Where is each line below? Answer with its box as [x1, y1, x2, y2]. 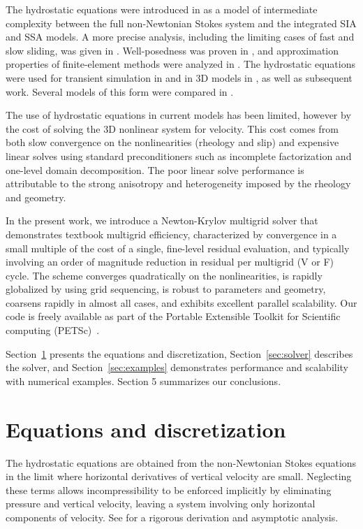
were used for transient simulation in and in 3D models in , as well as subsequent [6, 70, 353, 85]
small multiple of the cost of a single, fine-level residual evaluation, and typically [6, 240, 350, 255]
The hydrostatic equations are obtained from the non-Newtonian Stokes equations [6, 455, 357, 470]
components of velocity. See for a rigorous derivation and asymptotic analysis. [6, 509, 339, 524]
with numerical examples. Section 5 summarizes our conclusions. [6, 373, 281, 388]
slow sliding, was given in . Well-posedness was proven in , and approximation [6, 43, 339, 57]
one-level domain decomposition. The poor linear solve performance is [6, 162, 304, 177]
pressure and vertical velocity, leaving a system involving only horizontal [6, 496, 316, 511]
